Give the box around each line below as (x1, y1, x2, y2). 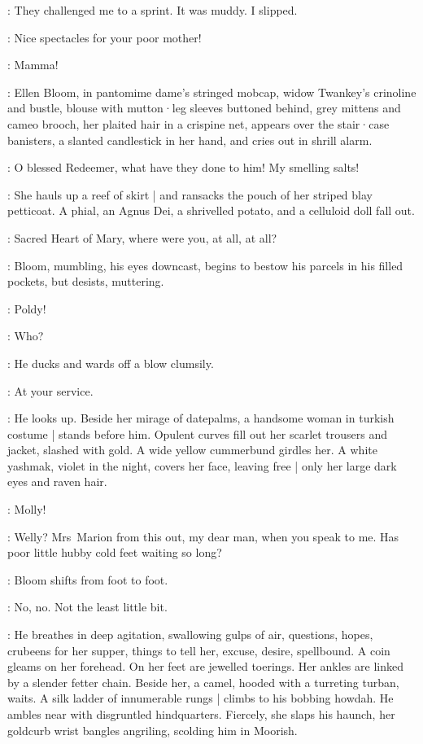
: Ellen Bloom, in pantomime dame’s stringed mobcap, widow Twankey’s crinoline (7, 83, 416, 100)
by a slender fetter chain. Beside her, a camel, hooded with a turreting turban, (7, 673, 399, 690)
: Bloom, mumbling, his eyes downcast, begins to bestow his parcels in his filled (7, 256, 403, 274)
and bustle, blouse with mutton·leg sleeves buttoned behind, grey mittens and (7, 99, 401, 116)
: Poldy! (7, 300, 46, 317)
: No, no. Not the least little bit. (7, 598, 168, 615)
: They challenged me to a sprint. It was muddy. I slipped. (7, 2, 298, 18)
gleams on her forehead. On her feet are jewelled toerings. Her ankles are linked (7, 658, 403, 675)
